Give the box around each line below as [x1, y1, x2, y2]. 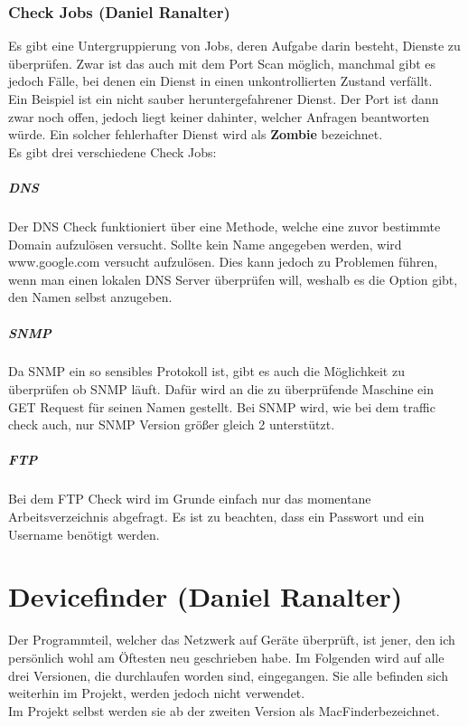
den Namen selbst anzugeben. [8, 288, 173, 306]
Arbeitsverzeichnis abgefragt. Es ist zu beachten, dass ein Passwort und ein [8, 507, 425, 525]
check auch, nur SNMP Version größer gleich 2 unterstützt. [8, 415, 335, 434]
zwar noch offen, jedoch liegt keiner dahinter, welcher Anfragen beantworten [8, 107, 430, 126]
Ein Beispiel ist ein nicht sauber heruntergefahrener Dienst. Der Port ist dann [8, 90, 439, 108]
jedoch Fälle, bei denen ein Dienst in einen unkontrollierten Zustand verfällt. [8, 71, 433, 90]
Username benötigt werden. [8, 524, 160, 543]
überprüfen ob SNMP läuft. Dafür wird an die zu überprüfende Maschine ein [8, 380, 434, 399]
